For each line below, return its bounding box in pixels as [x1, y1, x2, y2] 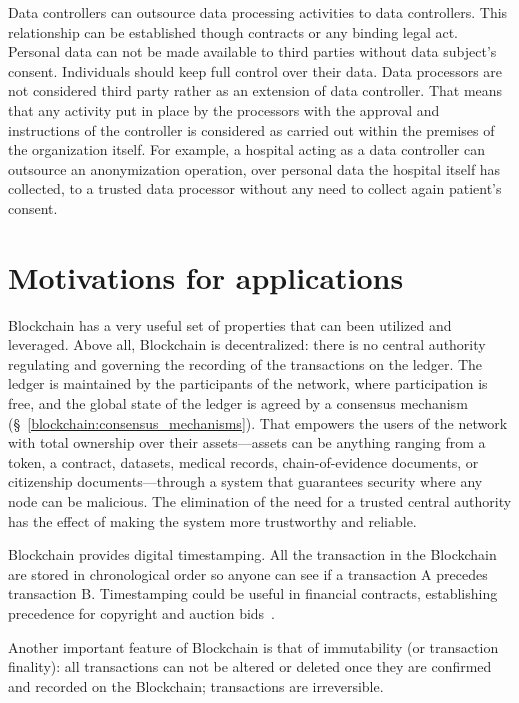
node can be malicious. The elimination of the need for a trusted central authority [8, 491, 512, 511]
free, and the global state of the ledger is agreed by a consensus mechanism [8, 393, 468, 414]
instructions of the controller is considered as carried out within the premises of [8, 119, 495, 140]
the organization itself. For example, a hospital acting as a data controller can [8, 139, 485, 160]
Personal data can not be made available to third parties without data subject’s [8, 41, 497, 62]
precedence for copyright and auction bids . [8, 602, 276, 623]
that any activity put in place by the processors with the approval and [8, 99, 440, 120]
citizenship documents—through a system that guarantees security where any [8, 471, 483, 492]
